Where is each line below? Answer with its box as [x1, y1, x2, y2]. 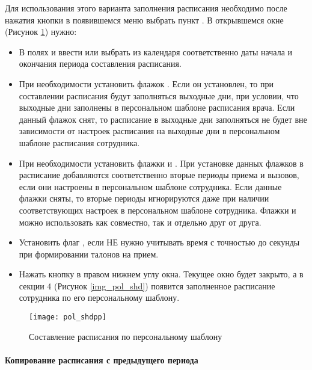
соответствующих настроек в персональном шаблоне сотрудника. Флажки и [19, 203, 296, 216]
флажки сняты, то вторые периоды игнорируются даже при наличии [19, 192, 269, 205]
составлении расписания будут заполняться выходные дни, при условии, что [19, 89, 299, 102]
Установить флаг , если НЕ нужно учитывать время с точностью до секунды [19, 236, 300, 248]
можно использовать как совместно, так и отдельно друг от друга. [19, 215, 262, 228]
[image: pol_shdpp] [29, 313, 106, 322]
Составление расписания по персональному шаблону [29, 330, 222, 342]
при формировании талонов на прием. [19, 247, 159, 260]
